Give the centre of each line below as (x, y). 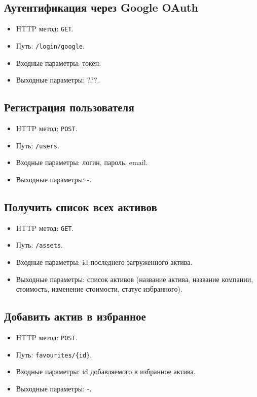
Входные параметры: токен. (59, 63)
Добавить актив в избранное (75, 316)
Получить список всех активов (81, 206)
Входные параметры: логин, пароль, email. (82, 162)
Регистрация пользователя (69, 107)
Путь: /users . (38, 145)
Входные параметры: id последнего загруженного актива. (104, 262)
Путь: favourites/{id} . (54, 354)
